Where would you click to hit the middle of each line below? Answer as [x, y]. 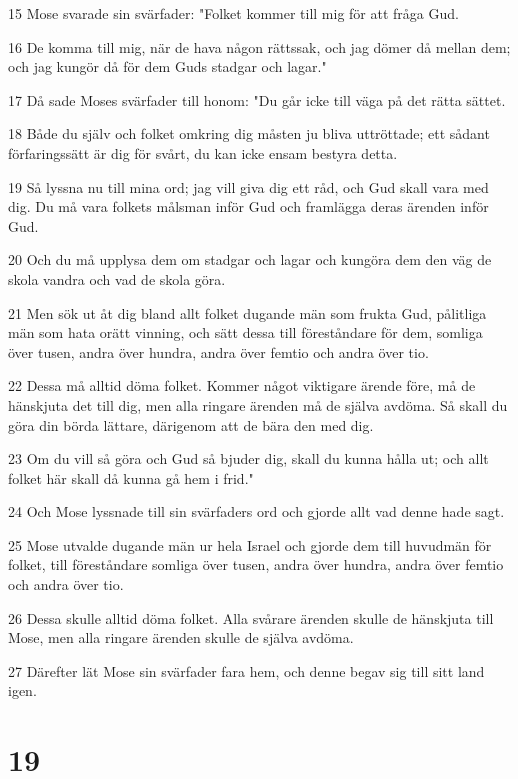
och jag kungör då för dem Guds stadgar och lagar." [167, 66]
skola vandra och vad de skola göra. [117, 278]
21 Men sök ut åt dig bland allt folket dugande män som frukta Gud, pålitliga [247, 312]
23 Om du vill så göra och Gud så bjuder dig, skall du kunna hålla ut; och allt [248, 458]
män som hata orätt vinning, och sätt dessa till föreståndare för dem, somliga [245, 332]
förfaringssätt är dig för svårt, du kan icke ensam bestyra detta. [203, 152]
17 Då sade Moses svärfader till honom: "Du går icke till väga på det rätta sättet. [257, 99]
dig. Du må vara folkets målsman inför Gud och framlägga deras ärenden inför [248, 206]
